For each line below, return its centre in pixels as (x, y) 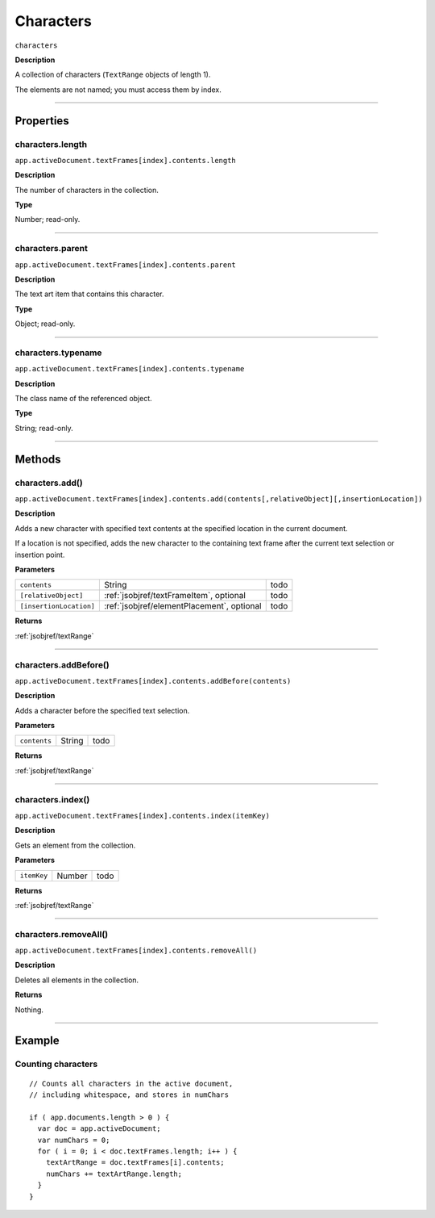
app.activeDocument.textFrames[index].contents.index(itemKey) (142, 816)
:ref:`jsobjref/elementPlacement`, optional (182, 606)
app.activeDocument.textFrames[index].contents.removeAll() (136, 951)
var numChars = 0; (74, 1140)
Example (37, 1041)
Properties (42, 121)
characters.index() (52, 799)
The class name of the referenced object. (83, 399)
